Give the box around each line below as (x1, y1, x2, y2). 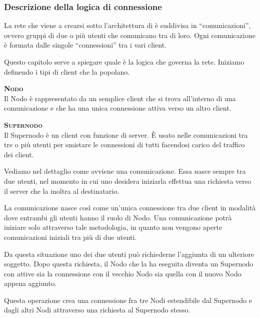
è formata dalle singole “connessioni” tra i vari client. (4, 40, 167, 50)
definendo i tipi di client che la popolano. (4, 66, 130, 77)
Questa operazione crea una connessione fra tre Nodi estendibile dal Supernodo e (4, 294, 252, 305)
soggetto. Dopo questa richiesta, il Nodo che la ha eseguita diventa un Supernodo (4, 258, 253, 269)
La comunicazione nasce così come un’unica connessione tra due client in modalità (4, 202, 256, 213)
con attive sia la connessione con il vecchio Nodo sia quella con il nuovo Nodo (4, 268, 241, 278)
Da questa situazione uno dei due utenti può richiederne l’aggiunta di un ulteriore (4, 248, 254, 259)
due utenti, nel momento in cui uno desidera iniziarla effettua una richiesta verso (4, 175, 251, 186)
